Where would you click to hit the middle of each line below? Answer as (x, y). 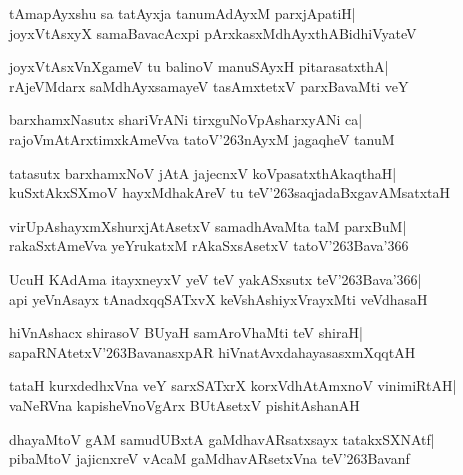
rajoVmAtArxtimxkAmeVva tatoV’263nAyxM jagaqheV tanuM (202, 138)
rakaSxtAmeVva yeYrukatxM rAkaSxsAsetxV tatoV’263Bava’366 (209, 245)
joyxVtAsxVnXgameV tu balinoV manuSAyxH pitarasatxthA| (199, 66)
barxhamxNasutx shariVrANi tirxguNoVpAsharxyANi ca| (186, 119)
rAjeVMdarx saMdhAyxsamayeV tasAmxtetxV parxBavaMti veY (209, 85)
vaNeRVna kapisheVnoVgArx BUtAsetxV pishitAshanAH (184, 404)
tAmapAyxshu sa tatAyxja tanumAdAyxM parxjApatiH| (182, 13)
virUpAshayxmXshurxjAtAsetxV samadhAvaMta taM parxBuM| (208, 225)
